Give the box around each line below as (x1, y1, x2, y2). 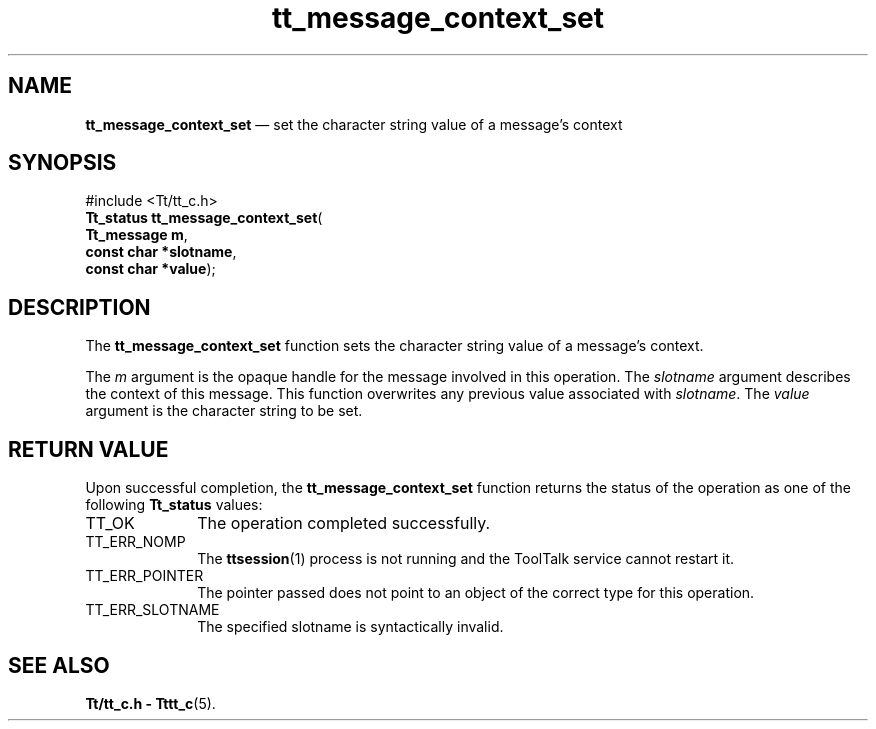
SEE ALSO (8, 652, 110, 678)
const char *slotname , (85, 243, 237, 261)
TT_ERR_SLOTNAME (85, 601, 220, 619)
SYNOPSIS (8, 150, 117, 176)
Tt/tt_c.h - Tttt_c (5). (85, 694, 216, 712)
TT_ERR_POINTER (85, 567, 204, 585)
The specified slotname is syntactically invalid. (197, 618, 504, 636)
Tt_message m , (85, 226, 188, 244)
